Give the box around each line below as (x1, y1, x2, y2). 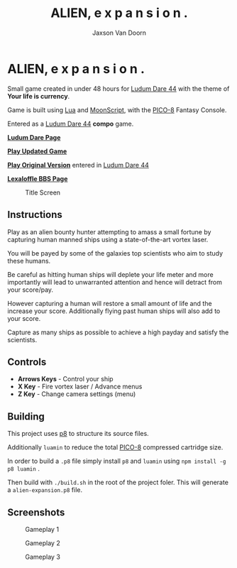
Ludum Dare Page (7, 133, 61, 141)
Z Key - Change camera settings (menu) (17, 390, 136, 398)
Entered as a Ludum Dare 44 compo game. (7, 119, 134, 128)
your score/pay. (7, 285, 54, 294)
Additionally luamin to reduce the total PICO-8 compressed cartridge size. (7, 443, 224, 452)
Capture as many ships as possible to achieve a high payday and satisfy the (7, 328, 229, 337)
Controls (7, 356, 47, 368)
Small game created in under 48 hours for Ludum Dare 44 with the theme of (7, 84, 230, 93)
